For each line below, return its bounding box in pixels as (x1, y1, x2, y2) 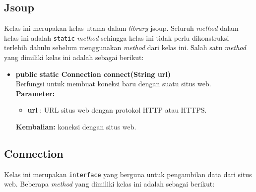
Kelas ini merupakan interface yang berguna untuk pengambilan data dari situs (4, 169, 252, 179)
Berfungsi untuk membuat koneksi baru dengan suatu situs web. (15, 78, 211, 89)
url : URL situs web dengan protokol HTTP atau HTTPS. (27, 105, 207, 115)
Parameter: (15, 88, 55, 98)
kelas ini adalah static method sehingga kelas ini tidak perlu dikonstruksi (4, 32, 229, 43)
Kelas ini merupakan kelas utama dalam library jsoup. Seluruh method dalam (4, 23, 239, 33)
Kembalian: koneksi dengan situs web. (15, 122, 136, 132)
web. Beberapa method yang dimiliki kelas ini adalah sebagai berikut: (4, 179, 215, 189)
